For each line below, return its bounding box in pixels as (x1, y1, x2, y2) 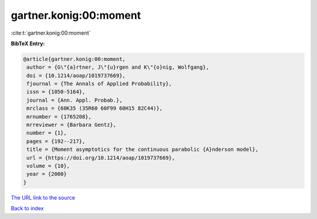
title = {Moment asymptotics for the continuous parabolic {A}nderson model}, (26, 146, 259, 153)
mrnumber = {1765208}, (26, 113, 92, 120)
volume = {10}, (26, 163, 70, 169)
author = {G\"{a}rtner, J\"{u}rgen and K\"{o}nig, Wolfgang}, (26, 64, 210, 70)
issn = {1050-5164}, (26, 89, 86, 95)
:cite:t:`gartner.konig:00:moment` (11, 29, 91, 36)
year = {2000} (26, 171, 67, 177)
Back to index (11, 205, 44, 212)
